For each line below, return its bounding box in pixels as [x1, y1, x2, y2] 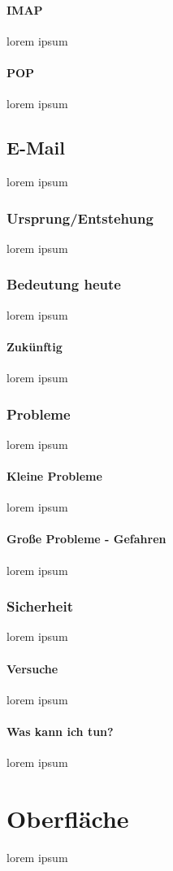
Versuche [6, 660, 58, 677]
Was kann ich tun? [6, 722, 114, 739]
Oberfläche [6, 801, 129, 834]
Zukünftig [6, 338, 63, 355]
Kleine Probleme [6, 468, 102, 484]
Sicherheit [6, 596, 73, 616]
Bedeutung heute [6, 274, 121, 294]
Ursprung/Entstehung [6, 207, 154, 228]
